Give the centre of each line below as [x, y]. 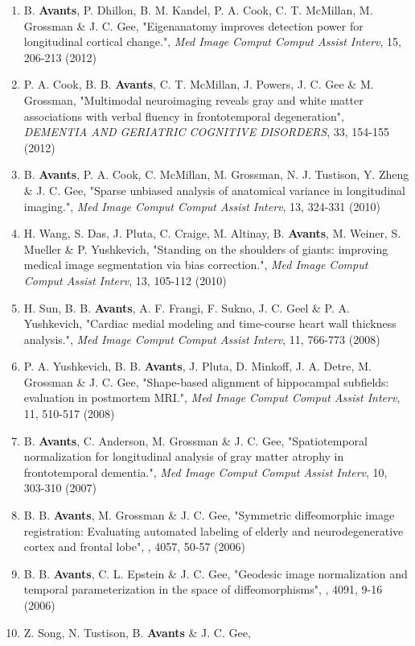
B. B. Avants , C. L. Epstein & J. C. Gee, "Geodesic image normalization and [216, 573]
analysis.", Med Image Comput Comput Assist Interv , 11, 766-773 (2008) [202, 339]
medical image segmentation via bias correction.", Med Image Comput [196, 265]
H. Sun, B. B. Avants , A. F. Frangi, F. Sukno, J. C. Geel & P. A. [187, 307]
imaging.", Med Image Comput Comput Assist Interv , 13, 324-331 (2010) [202, 206]
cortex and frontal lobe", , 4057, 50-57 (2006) [135, 547]
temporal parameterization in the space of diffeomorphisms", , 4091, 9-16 [203, 589]
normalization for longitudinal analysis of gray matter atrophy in [184, 456]
